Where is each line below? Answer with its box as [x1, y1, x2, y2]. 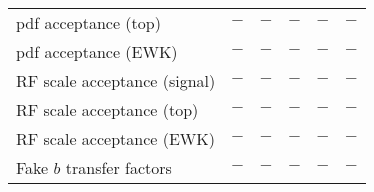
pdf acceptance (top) [16, 11, 161, 34]
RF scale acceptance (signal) [16, 69, 216, 92]
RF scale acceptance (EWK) [16, 127, 215, 150]
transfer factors [65, 156, 172, 179]
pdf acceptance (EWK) [16, 40, 178, 63]
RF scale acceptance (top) [16, 98, 199, 121]
